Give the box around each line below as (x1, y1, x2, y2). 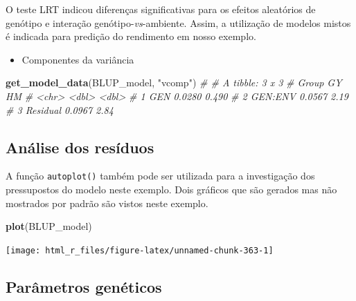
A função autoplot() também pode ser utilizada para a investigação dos (6, 168, 315, 183)
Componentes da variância (21, 52, 134, 66)
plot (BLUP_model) (6, 219, 92, 233)
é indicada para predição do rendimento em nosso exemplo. (6, 29, 256, 43)
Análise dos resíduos (6, 136, 154, 157)
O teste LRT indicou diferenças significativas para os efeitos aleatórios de (6, 2, 316, 16)
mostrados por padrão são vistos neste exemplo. (6, 195, 208, 210)
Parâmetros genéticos (6, 275, 162, 297)
